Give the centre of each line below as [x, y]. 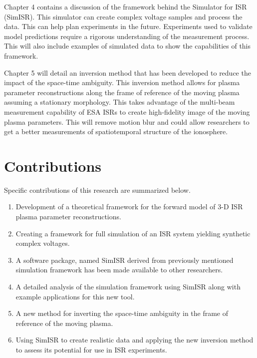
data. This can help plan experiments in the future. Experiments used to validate [128, 26]
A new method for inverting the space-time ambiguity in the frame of [122, 313]
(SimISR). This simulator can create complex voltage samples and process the [123, 16]
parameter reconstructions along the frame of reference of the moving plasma [122, 92]
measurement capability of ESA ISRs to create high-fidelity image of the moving [127, 111]
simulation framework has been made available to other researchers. [119, 270]
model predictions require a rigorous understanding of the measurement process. [127, 36]
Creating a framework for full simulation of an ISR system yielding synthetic [133, 233]
